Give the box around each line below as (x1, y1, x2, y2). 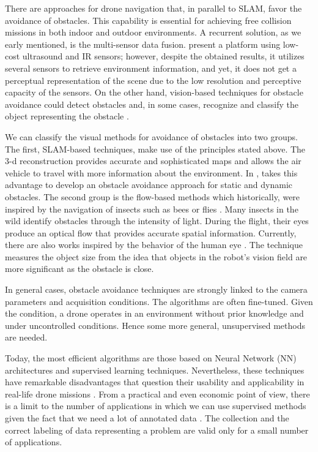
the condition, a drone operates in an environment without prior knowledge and (5, 307, 304, 320)
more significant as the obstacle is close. (5, 262, 154, 275)
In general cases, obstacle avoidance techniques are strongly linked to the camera (5, 283, 308, 296)
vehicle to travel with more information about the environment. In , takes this (5, 166, 298, 179)
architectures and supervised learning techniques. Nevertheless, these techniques (5, 363, 305, 376)
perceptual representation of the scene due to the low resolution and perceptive (5, 73, 301, 86)
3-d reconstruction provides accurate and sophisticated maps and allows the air (5, 154, 301, 167)
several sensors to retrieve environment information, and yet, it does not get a (5, 61, 297, 74)
